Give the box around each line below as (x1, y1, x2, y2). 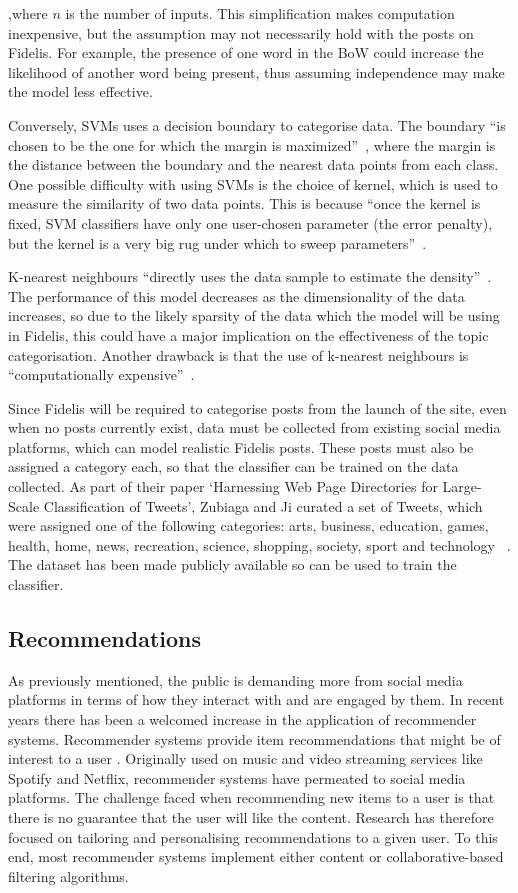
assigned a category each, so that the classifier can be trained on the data (8, 456, 459, 477)
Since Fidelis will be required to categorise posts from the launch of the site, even (8, 397, 507, 418)
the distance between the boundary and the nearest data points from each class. (8, 154, 499, 175)
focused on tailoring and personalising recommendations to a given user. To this (8, 826, 498, 847)
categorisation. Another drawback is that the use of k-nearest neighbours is (8, 344, 469, 365)
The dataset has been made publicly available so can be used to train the (8, 554, 457, 575)
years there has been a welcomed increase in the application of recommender (8, 709, 477, 730)
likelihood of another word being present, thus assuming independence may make (8, 61, 505, 82)
